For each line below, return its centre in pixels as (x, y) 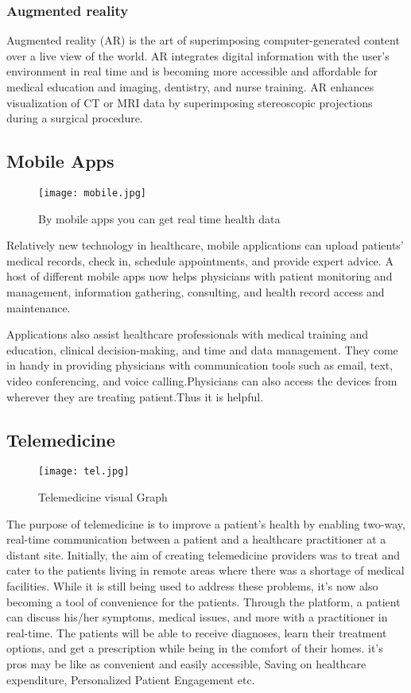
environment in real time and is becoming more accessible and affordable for (192, 71)
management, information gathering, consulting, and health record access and (196, 292)
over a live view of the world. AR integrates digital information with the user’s (198, 55)
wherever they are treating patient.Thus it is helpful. (135, 396)
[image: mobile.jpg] (93, 193)
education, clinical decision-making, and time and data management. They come (202, 349)
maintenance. (39, 307)
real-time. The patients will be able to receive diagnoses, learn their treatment (197, 632)
